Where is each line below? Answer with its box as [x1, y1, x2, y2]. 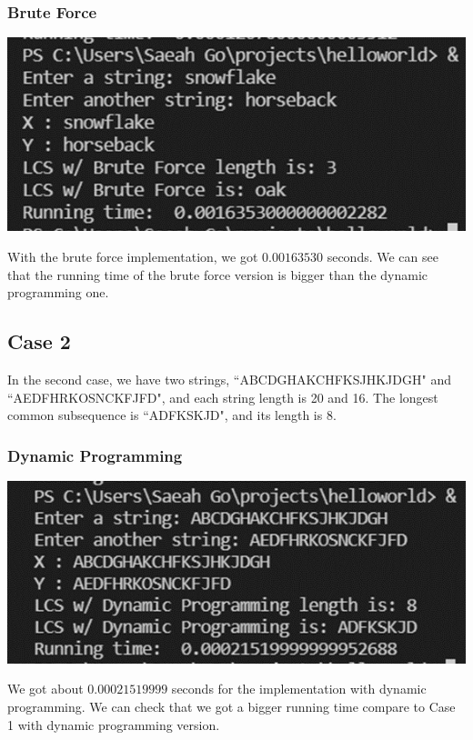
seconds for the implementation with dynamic [171, 679, 427, 698]
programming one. [7, 283, 109, 302]
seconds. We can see [327, 247, 438, 266]
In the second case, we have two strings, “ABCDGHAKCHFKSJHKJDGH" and [7, 370, 451, 389]
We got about [7, 679, 84, 698]
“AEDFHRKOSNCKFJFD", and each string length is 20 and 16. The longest [7, 387, 438, 406]
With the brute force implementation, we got [7, 247, 258, 266]
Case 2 [7, 327, 71, 355]
